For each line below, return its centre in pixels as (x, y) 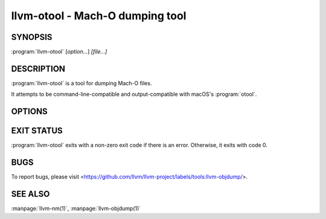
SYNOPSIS (32, 37)
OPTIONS (29, 112)
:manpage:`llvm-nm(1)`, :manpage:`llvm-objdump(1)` (76, 209)
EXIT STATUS (37, 131)
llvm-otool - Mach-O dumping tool (99, 16)
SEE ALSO (30, 194)
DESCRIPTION (38, 68)
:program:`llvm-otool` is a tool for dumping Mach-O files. (81, 83)
